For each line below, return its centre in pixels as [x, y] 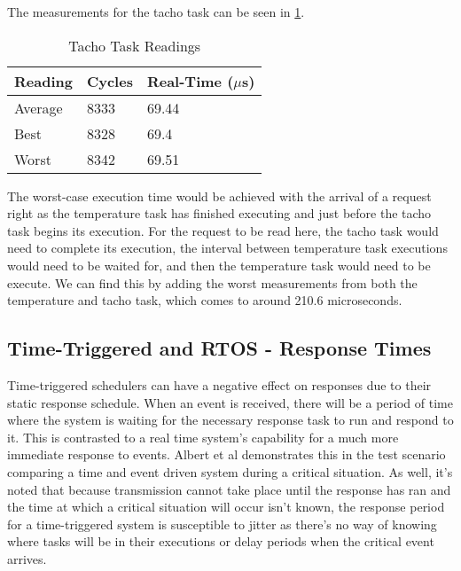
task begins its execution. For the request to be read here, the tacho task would [223, 230]
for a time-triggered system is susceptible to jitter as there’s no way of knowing [222, 524]
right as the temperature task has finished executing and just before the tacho [219, 213]
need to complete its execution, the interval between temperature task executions [227, 248]
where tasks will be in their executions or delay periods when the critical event [221, 541]
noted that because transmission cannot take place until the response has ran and [229, 489]
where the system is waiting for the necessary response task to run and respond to [230, 420]
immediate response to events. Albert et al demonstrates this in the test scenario [227, 454]
